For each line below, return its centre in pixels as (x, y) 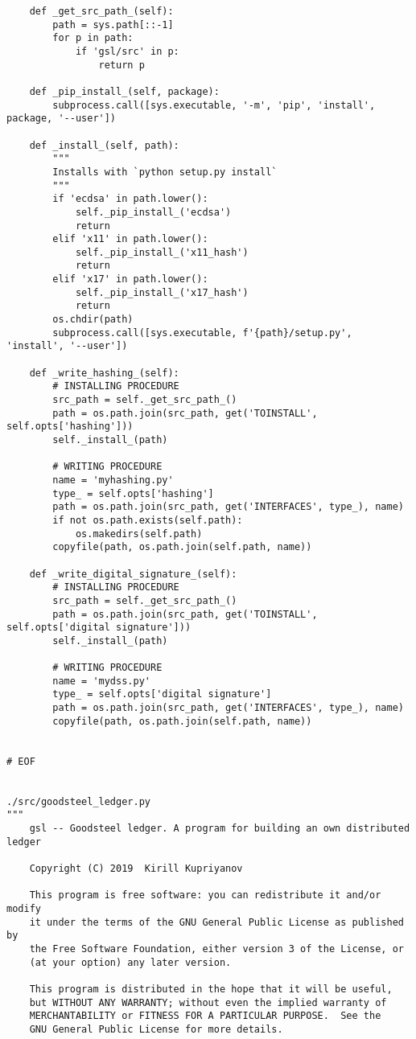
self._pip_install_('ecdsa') (153, 212)
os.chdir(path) (93, 320)
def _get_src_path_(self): (101, 11)
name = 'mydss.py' (101, 681)
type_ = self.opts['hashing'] (133, 493)
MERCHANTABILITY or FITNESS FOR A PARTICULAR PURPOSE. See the (205, 1016)
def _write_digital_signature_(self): (133, 574)
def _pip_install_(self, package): (124, 91)
